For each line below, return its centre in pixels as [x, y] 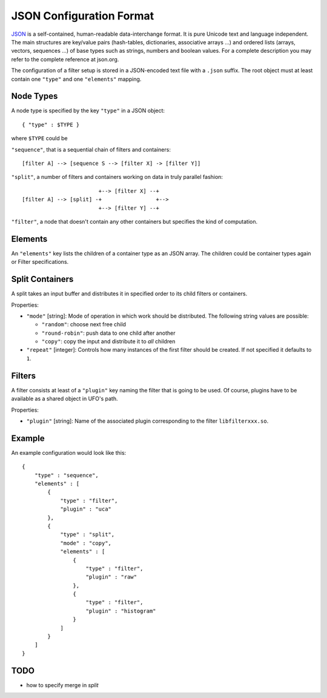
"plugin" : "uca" [86, 509]
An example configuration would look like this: [69, 452]
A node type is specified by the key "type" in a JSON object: [88, 111]
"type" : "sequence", [67, 475]
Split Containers [42, 279]
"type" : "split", [88, 535]
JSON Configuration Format [83, 16]
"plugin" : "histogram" [121, 611]
